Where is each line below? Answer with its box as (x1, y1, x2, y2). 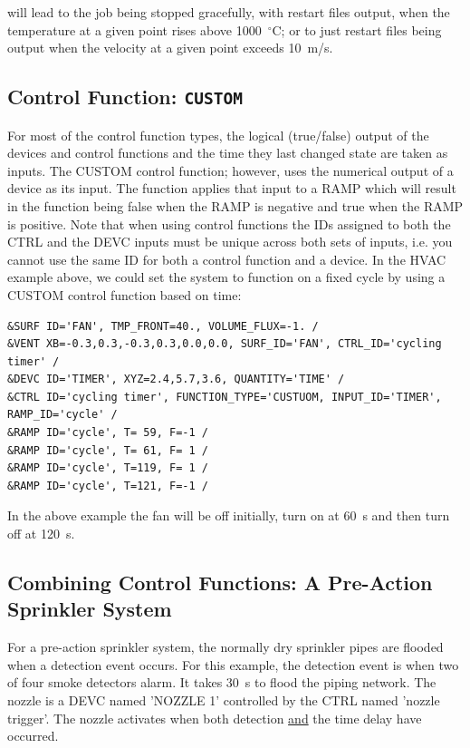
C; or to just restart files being (272, 20, 442, 39)
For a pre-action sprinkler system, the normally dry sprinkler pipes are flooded (7, 637, 444, 656)
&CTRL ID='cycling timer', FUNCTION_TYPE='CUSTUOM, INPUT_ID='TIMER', (7, 390, 442, 403)
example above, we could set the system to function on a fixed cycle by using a (7, 267, 446, 287)
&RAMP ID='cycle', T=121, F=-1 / (7, 479, 208, 492)
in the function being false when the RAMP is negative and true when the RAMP (7, 196, 464, 215)
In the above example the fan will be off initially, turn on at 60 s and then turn (7, 506, 450, 525)
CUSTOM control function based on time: (7, 285, 242, 304)
